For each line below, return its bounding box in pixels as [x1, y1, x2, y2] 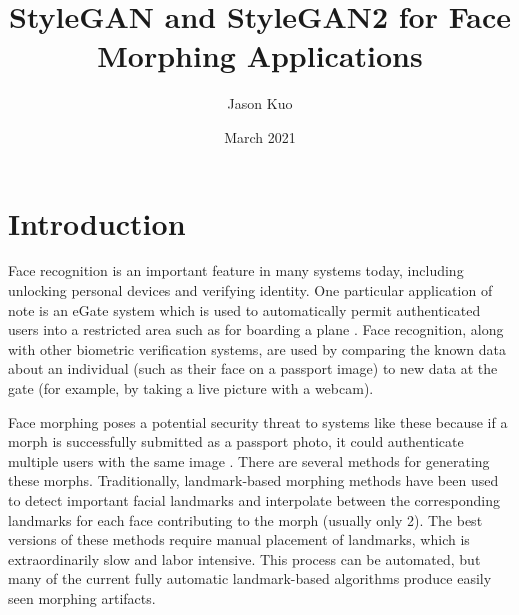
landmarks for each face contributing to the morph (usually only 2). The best [8, 509, 483, 530]
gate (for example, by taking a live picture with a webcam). [8, 378, 374, 398]
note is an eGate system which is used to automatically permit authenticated [8, 299, 481, 320]
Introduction [8, 202, 186, 243]
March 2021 [224, 126, 296, 147]
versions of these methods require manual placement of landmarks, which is [8, 529, 470, 550]
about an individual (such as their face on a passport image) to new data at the [8, 358, 498, 379]
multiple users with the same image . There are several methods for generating [8, 450, 490, 471]
